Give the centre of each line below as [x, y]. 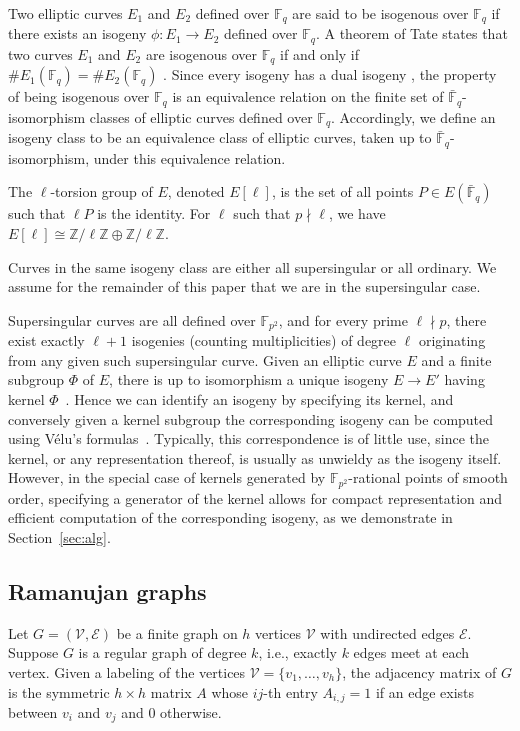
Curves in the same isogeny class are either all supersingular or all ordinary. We [252, 266]
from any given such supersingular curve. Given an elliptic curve [205, 359]
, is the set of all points [342, 191]
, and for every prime [343, 319]
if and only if [320, 53]
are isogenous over [201, 53]
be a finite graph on [177, 632]
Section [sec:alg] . [59, 536]
